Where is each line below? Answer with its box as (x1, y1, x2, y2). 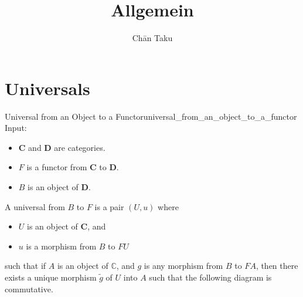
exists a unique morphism (5, 271, 97, 283)
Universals (5, 76, 90, 100)
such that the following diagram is (149, 271, 272, 283)
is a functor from (26, 161, 87, 173)
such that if (5, 259, 46, 272)
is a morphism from (26, 239, 97, 252)
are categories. (54, 141, 105, 153)
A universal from (5, 200, 65, 212)
